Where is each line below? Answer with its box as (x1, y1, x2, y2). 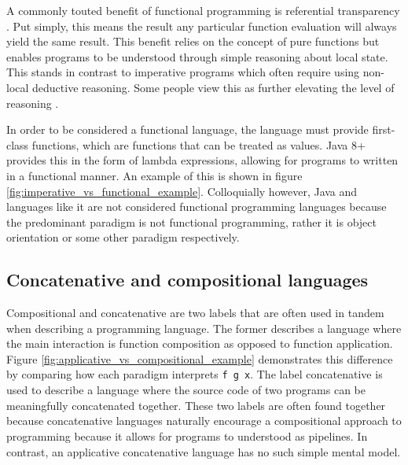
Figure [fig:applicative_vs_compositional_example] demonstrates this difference (6, 350, 393, 367)
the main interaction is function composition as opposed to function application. (6, 335, 393, 352)
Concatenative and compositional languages (6, 268, 369, 292)
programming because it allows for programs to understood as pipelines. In (6, 427, 368, 444)
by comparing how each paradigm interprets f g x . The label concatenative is (6, 366, 383, 382)
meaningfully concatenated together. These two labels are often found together (6, 397, 386, 413)
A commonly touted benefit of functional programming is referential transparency (6, 2, 400, 18)
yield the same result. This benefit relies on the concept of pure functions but (6, 33, 380, 50)
